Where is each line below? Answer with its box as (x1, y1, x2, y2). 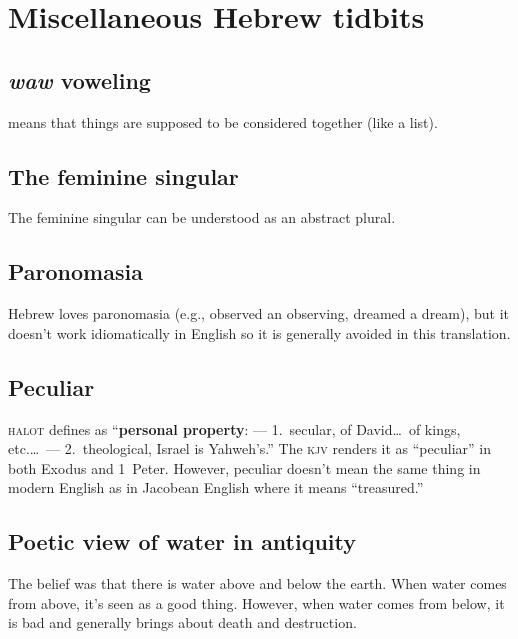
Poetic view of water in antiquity (8, 526, 357, 557)
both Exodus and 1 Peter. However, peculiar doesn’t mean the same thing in (8, 457, 481, 478)
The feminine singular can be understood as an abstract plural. (8, 207, 396, 228)
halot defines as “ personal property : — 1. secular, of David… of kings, (8, 418, 461, 439)
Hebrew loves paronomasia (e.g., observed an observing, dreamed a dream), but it (8, 303, 510, 324)
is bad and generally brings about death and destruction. (8, 612, 357, 633)
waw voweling (8, 64, 151, 95)
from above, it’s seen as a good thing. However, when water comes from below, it (8, 592, 505, 613)
